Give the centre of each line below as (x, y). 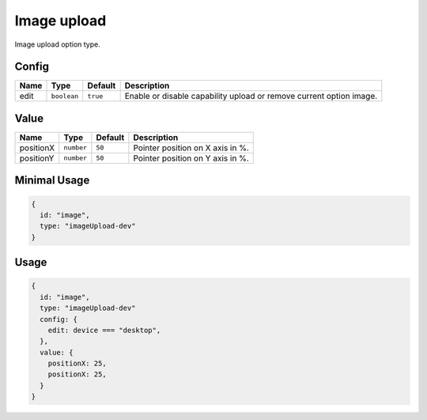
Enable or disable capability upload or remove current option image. (251, 96)
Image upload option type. (57, 44)
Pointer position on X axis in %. (191, 148)
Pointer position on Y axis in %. (191, 158)
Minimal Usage (52, 181)
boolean (65, 96)
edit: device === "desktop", (104, 330)
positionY (37, 158)
